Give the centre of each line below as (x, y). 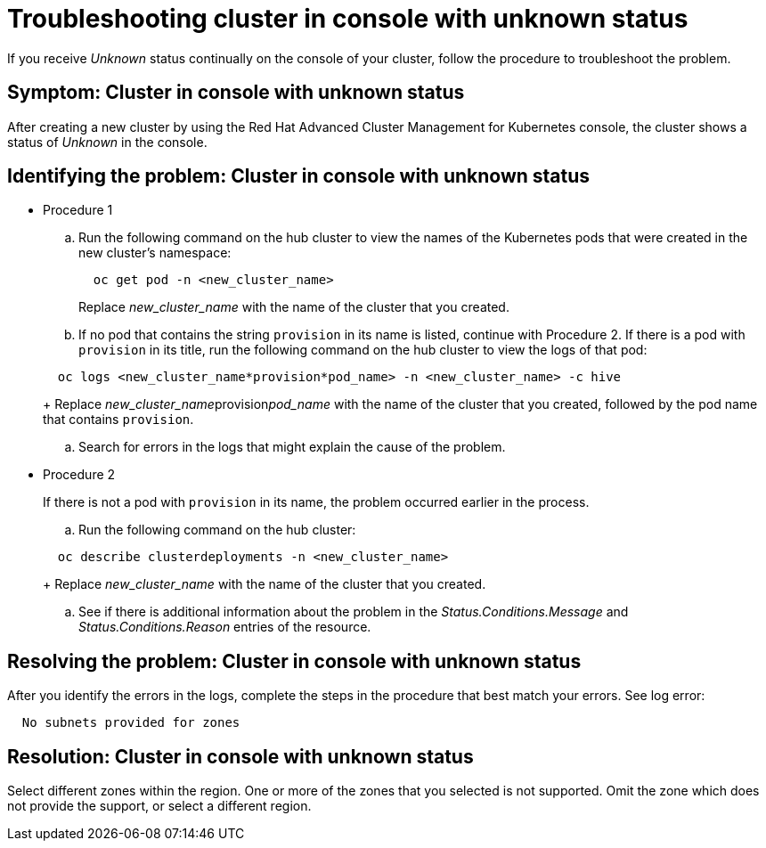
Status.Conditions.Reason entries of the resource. (225, 627)
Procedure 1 (78, 210)
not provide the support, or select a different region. (159, 806)
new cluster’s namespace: (155, 253)
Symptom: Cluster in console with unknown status (236, 93)
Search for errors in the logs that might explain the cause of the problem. (292, 447)
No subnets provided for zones (131, 723)
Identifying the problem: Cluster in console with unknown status (299, 176)
